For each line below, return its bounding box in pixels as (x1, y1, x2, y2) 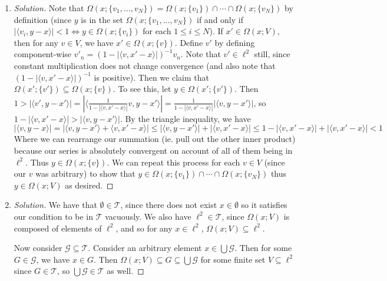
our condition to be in (14, 210, 94, 222)
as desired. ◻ (65, 178, 114, 191)
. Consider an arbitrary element (88, 242, 202, 254)
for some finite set (200, 253, 266, 265)
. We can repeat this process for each (107, 156, 240, 168)
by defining (214, 36, 255, 48)
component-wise (14, 48, 72, 60)
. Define (174, 36, 203, 48)
